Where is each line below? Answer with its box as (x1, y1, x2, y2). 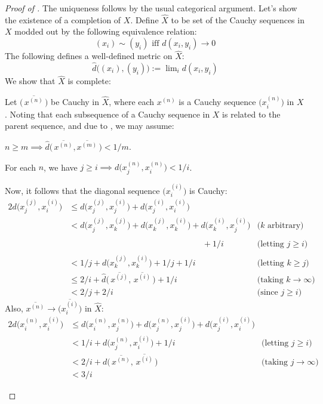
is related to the (222, 107, 281, 120)
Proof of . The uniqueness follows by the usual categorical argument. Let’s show (5, 2, 297, 14)
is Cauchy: (189, 184, 227, 196)
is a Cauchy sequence (179, 95, 256, 108)
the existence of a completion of (5, 13, 121, 26)
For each (5, 161, 36, 173)
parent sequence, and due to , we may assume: (5, 119, 174, 132)
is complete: (67, 75, 111, 87)
